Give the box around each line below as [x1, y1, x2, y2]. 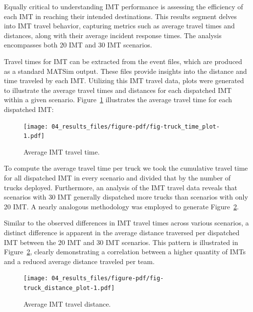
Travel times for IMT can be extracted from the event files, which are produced [4, 56, 242, 66]
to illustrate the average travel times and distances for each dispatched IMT [4, 85, 232, 95]
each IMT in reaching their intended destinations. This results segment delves [4, 11, 237, 21]
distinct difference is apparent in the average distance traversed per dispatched [4, 227, 240, 237]
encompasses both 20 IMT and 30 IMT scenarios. [4, 40, 152, 50]
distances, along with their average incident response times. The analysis [4, 30, 222, 40]
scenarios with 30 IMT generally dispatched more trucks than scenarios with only [4, 192, 248, 202]
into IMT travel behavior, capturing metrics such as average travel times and [4, 21, 235, 31]
